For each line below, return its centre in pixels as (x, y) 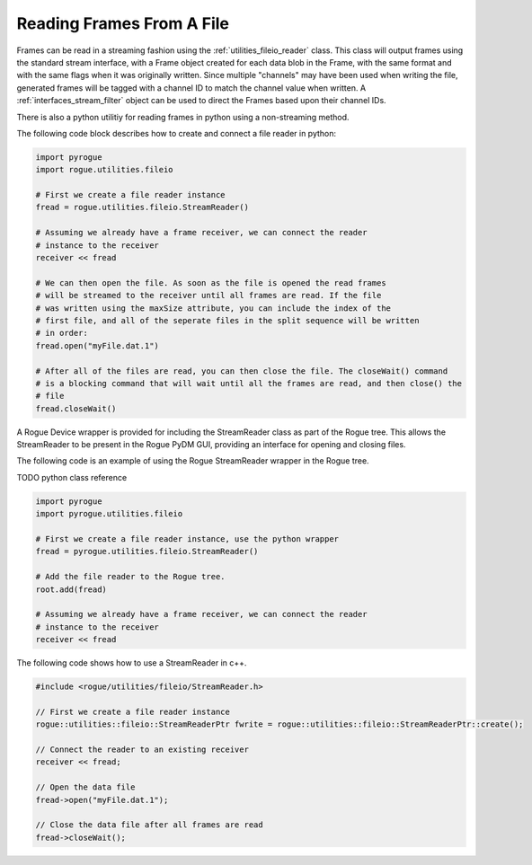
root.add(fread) (71, 589)
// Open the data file (85, 787)
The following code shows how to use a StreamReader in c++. (132, 663)
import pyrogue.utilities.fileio (109, 514)
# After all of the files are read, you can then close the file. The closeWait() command (242, 371)
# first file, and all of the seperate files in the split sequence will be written (227, 320)
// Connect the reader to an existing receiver (142, 750)
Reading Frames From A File (123, 23)
